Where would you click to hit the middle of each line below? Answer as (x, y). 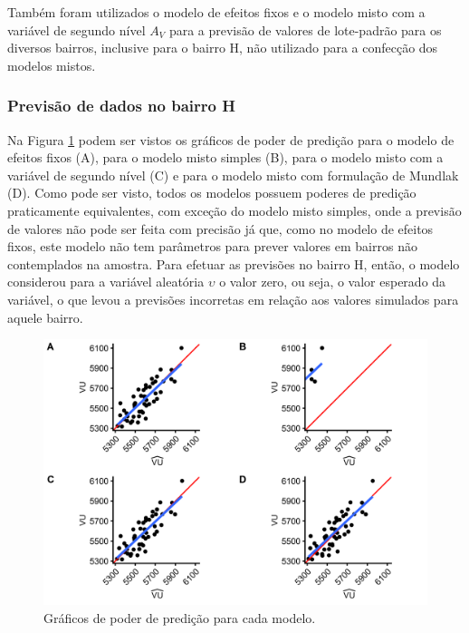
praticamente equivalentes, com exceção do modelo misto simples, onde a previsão (234, 210)
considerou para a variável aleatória (106, 282)
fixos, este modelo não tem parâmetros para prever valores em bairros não (212, 246)
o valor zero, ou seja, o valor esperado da (333, 282)
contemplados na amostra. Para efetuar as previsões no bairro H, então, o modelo (234, 263)
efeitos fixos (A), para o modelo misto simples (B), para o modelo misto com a (225, 157)
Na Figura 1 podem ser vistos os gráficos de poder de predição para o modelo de (231, 139)
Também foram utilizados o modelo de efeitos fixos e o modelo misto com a (216, 12)
